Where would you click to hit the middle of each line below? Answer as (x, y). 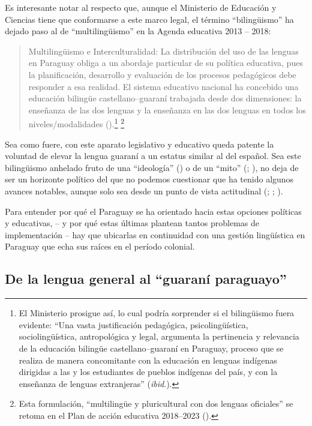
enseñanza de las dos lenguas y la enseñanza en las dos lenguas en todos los (167, 109)
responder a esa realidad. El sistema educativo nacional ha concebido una (163, 86)
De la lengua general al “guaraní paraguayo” (146, 279)
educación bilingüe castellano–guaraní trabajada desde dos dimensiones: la (165, 98)
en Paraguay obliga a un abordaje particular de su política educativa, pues (166, 63)
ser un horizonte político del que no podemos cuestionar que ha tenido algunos (149, 179)
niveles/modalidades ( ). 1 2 (76, 123)
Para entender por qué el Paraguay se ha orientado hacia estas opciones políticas (153, 211)
